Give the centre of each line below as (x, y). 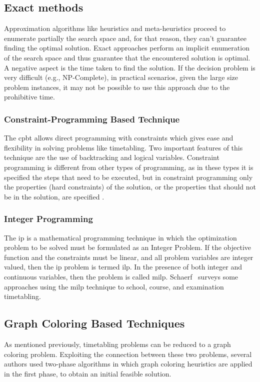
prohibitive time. (29, 97)
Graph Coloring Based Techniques (94, 323)
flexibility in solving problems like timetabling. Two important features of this (123, 147)
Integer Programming (48, 219)
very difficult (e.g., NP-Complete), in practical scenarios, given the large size (121, 77)
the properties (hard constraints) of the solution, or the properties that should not (130, 187)
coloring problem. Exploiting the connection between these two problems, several (128, 354)
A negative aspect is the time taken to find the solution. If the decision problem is (130, 67)
